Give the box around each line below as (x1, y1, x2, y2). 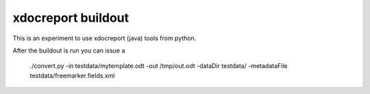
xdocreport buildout (12, 10, 129, 25)
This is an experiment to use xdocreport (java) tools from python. (12, 34, 197, 42)
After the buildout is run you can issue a (12, 46, 125, 54)
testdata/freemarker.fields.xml (29, 72, 115, 80)
